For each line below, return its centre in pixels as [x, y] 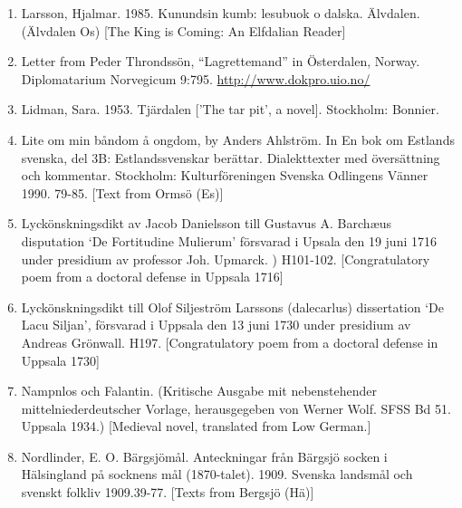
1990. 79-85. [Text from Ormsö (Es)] [122, 192]
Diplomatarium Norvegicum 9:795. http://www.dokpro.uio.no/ [196, 78]
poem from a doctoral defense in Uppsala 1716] [152, 277]
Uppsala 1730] [60, 360]
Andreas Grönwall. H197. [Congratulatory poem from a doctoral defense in [230, 342]
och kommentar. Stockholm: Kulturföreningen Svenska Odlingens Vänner [225, 175]
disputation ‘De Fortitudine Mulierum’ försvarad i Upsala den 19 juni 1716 [229, 240]
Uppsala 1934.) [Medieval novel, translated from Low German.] [196, 426]
